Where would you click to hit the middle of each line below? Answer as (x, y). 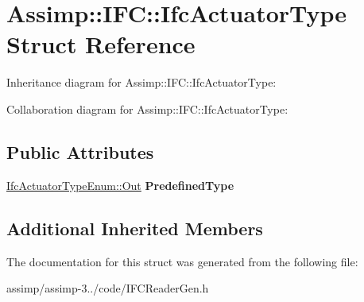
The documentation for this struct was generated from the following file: (182, 261)
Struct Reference (101, 44)
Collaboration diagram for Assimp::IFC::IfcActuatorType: (147, 108)
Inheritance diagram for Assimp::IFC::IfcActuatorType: (141, 82)
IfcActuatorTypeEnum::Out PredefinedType (120, 185)
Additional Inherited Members (135, 228)
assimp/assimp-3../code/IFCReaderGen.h (108, 288)
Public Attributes (80, 151)
